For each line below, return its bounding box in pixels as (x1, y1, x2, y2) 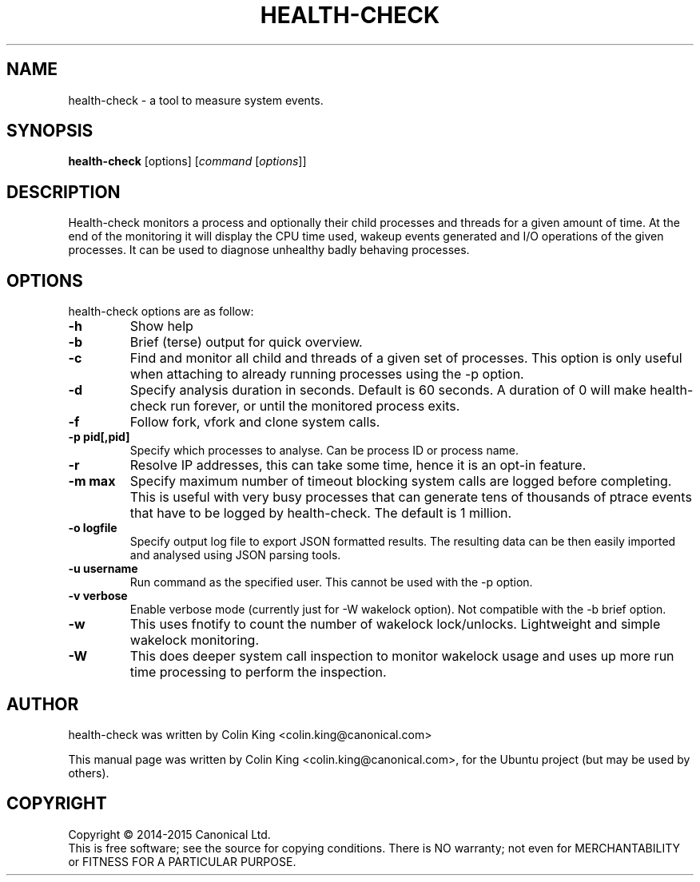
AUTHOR (6, 693, 79, 714)
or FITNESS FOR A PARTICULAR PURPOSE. (68, 854, 296, 868)
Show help (129, 318, 193, 335)
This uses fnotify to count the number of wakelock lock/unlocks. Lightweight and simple (129, 616, 661, 633)
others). (68, 765, 109, 780)
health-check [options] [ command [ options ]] (68, 154, 307, 169)
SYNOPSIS (6, 121, 93, 141)
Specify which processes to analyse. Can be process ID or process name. (129, 443, 519, 458)
